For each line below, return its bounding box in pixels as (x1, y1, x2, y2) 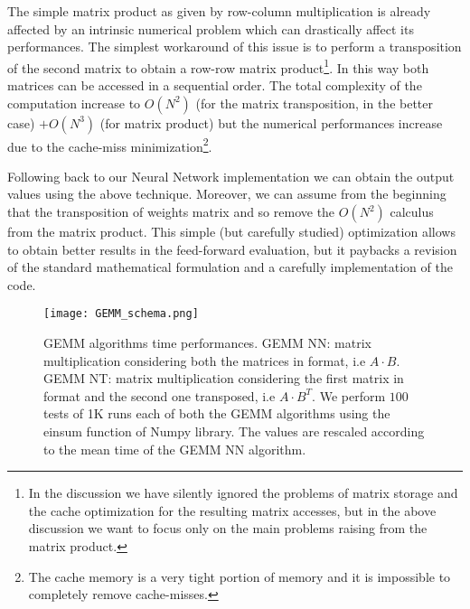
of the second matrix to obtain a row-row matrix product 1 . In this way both (7, 55, 429, 77)
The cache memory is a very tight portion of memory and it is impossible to (28, 567, 451, 586)
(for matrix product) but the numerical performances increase (99, 113, 443, 132)
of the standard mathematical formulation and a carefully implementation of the (7, 258, 453, 276)
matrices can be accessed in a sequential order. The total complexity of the (7, 76, 422, 95)
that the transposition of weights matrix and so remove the (7, 202, 335, 221)
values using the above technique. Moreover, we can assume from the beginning (7, 184, 446, 203)
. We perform (312, 386, 386, 405)
